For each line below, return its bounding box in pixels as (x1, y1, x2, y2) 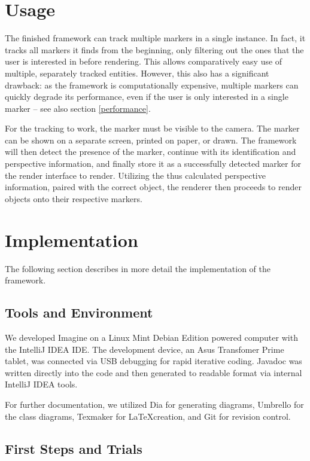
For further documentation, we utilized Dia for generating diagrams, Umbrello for (5, 398, 304, 410)
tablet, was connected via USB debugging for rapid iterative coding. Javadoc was (5, 355, 302, 367)
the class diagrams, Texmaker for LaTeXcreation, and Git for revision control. (5, 410, 291, 422)
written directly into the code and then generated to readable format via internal (5, 366, 302, 378)
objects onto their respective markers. (5, 192, 142, 204)
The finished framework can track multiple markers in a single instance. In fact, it (5, 32, 306, 44)
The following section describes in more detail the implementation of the (5, 262, 271, 274)
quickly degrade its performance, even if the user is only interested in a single (5, 90, 288, 103)
